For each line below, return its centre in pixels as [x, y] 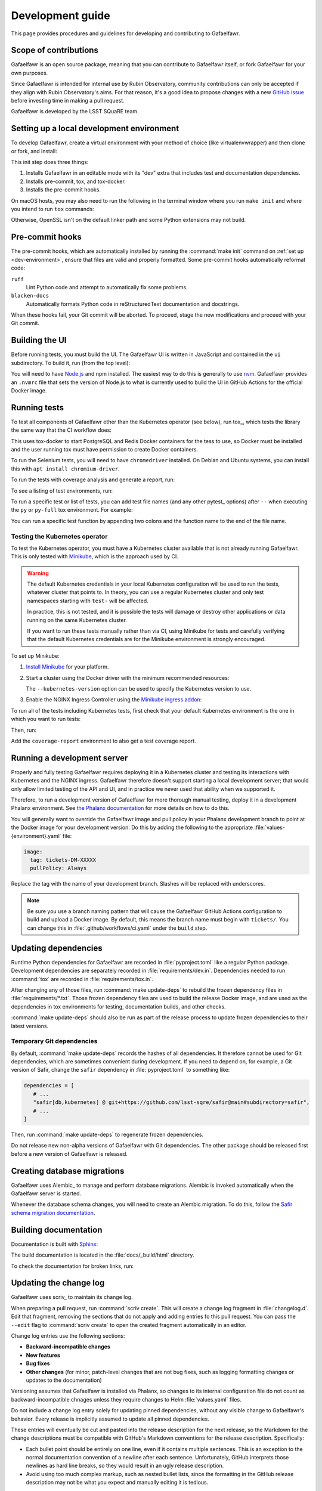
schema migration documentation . [53, 1212]
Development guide [61, 16]
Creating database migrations [68, 1171]
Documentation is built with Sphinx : [55, 1244]
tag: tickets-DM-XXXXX [63, 860]
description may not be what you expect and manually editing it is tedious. [117, 1483]
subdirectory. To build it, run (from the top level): [71, 363]
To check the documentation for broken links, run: [72, 1266]
